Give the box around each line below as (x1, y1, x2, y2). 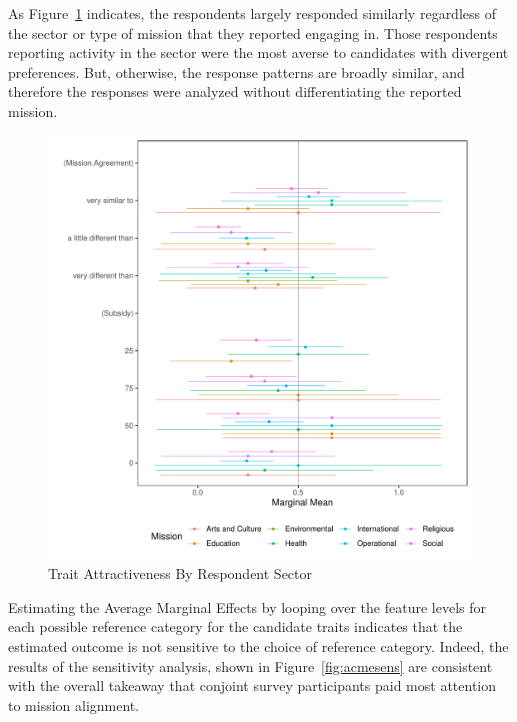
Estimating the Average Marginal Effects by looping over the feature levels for (8, 596, 486, 617)
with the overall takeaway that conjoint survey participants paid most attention (8, 675, 497, 696)
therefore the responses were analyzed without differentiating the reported (8, 81, 462, 102)
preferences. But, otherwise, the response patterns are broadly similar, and (8, 61, 465, 82)
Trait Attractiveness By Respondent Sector (48, 563, 312, 584)
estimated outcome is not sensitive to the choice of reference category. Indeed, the (8, 635, 509, 656)
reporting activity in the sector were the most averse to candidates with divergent (8, 42, 509, 63)
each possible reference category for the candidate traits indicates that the (8, 616, 463, 637)
